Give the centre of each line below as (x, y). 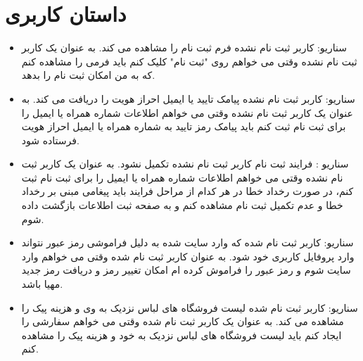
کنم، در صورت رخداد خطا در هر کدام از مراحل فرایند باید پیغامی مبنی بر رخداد (187, 191)
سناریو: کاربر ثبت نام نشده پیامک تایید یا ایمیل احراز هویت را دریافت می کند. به (188, 98)
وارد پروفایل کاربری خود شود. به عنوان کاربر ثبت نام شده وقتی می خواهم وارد (188, 256)
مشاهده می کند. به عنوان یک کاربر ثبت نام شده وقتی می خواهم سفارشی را (183, 321)
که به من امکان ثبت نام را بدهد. (88, 75)
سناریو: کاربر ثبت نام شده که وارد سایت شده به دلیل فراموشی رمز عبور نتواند (187, 242)
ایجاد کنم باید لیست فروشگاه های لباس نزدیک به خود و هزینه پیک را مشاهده (181, 335)
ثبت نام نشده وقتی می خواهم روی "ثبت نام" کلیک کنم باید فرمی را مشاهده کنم (189, 61)
